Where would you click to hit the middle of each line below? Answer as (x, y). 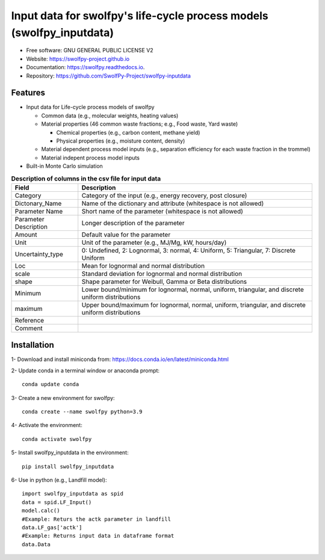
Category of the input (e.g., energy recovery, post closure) (164, 195)
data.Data (36, 544)
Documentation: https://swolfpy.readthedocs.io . (85, 67)
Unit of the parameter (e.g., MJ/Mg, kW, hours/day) (154, 242)
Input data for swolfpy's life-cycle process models (140, 16)
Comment (29, 328)
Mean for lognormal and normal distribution (143, 266)
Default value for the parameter (126, 235)
